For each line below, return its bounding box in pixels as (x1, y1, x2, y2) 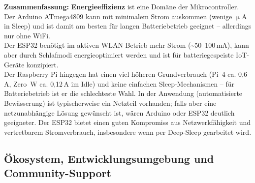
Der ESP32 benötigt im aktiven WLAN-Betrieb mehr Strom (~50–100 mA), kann (4, 40, 249, 50)
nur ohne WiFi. (4, 30, 50, 40)
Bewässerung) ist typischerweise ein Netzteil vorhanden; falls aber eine (4, 97, 217, 108)
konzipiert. (27, 59, 59, 69)
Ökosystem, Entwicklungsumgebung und (4, 151, 214, 166)
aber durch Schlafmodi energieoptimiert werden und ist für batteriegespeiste (4, 49, 234, 60)
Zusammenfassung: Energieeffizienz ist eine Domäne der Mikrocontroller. (4, 1, 239, 11)
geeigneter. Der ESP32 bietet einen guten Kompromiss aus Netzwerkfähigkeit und (4, 117, 251, 127)
